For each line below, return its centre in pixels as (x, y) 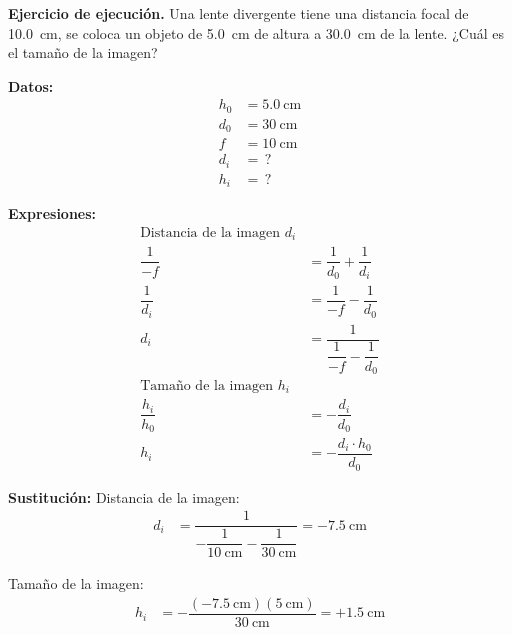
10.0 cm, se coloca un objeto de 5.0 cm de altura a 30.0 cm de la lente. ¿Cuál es (256, 32)
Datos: (31, 85)
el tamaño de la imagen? (83, 52)
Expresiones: (52, 213)
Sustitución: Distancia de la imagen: (124, 496)
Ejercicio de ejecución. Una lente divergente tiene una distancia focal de (238, 13)
